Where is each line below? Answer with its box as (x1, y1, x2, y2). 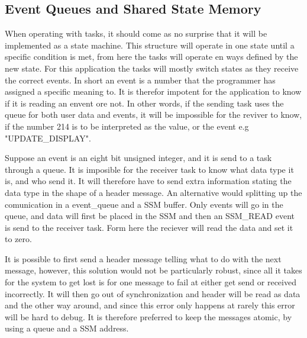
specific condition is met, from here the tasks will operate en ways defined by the (5, 50, 298, 63)
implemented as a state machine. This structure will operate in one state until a (5, 38, 295, 51)
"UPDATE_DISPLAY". (5, 131, 91, 144)
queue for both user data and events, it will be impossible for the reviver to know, (5, 108, 302, 121)
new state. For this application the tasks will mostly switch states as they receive (5, 62, 299, 74)
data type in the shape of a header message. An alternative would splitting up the (5, 186, 302, 198)
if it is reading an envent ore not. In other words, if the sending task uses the (5, 96, 284, 109)
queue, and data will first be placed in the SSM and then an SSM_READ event (5, 210, 295, 222)
